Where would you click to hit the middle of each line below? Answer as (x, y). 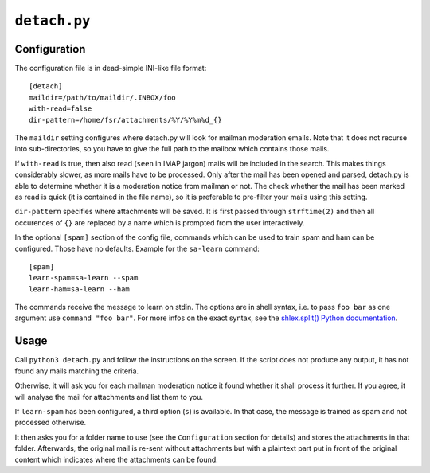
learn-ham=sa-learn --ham (80, 289)
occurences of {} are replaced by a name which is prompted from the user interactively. (160, 222)
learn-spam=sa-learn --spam (84, 278)
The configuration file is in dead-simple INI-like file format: (111, 68)
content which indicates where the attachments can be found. (116, 459)
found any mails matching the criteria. (77, 371)
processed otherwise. (51, 423)
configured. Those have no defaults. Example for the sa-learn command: (137, 248)
